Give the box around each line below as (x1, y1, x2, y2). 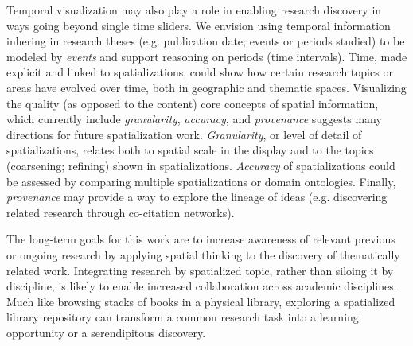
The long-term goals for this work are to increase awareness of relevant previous (6, 231, 395, 247)
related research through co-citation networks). (6, 204, 235, 220)
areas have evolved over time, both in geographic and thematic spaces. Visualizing (6, 79, 407, 95)
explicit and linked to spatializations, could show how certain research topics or (6, 64, 393, 80)
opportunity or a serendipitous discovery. (6, 324, 206, 340)
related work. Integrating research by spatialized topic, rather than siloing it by (6, 262, 394, 278)
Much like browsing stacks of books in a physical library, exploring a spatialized (6, 293, 395, 309)
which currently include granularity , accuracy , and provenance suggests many (6, 111, 382, 127)
